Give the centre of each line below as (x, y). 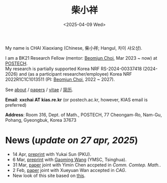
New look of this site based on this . (49, 175)
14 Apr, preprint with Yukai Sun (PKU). (52, 154)
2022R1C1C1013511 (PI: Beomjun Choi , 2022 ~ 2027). (60, 79)
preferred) (16, 105)
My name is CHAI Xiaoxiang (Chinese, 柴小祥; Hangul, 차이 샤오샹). (74, 48)
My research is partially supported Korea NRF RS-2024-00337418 (74, 69)
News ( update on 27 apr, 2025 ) (72, 140)
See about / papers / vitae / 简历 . (39, 89)
